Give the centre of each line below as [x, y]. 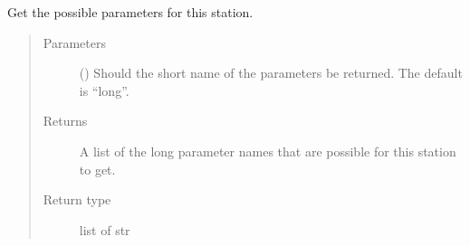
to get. [97, 169]
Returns [65, 121]
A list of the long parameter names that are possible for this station [268, 151]
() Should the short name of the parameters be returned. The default [271, 73]
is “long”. [104, 90]
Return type [77, 199]
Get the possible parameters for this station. [130, 12]
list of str [105, 229]
